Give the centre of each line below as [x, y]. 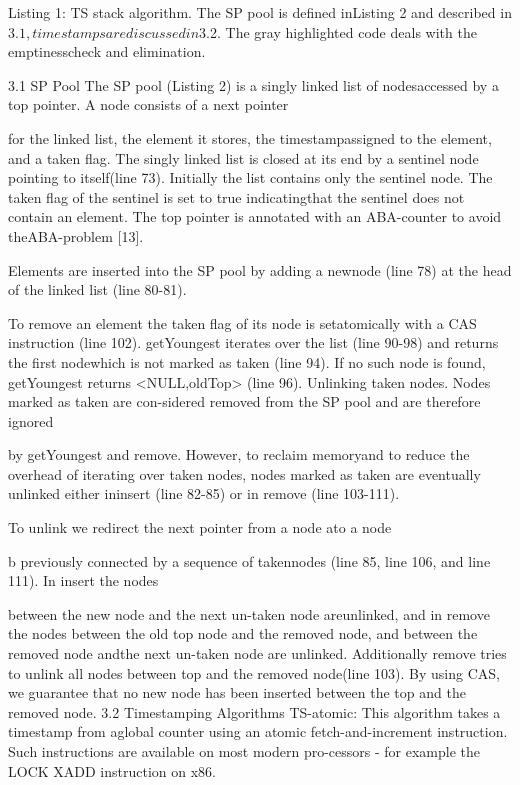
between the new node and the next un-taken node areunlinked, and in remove [249, 613]
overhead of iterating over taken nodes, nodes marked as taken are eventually [244, 473]
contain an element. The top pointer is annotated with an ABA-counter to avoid [255, 216]
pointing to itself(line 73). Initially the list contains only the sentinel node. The [250, 177]
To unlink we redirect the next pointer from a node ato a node [200, 527]
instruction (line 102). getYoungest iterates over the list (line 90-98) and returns [253, 342]
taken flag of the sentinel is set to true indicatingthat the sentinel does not [236, 196]
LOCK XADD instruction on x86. [112, 770]
